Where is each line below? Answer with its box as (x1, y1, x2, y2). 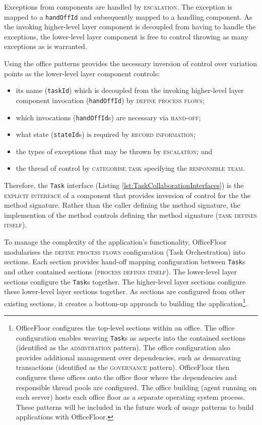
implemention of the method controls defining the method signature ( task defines (4, 209, 257, 220)
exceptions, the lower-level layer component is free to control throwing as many (4, 31, 248, 41)
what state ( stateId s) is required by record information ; (16, 129, 195, 139)
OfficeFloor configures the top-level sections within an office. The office (16, 322, 235, 333)
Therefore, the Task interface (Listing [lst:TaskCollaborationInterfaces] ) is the (4, 180, 244, 191)
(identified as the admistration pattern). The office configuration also (16, 342, 231, 353)
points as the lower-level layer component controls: (4, 68, 160, 78)
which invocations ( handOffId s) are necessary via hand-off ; (16, 112, 201, 122)
